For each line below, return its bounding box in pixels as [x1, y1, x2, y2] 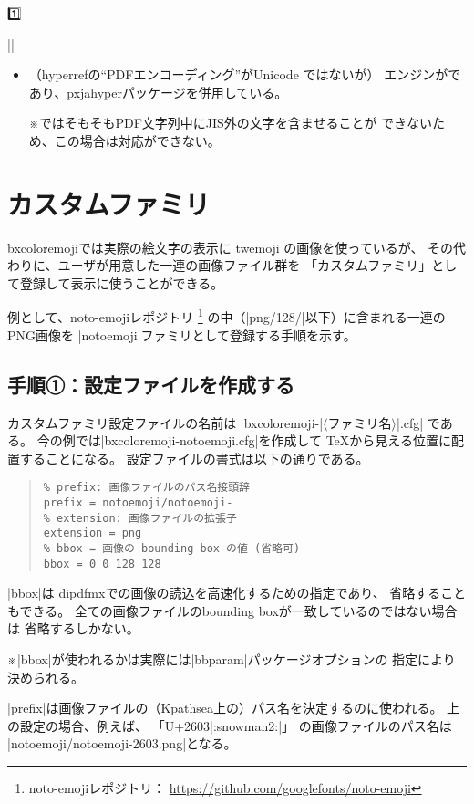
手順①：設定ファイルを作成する [7, 370, 294, 398]
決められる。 [7, 667, 84, 686]
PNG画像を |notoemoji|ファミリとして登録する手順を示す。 [7, 325, 356, 344]
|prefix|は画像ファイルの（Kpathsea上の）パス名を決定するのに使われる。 [7, 698, 443, 717]
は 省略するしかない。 [7, 619, 139, 638]
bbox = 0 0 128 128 [43, 557, 161, 570]
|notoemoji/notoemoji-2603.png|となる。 [7, 734, 237, 753]
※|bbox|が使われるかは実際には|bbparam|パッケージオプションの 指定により [7, 650, 456, 669]
